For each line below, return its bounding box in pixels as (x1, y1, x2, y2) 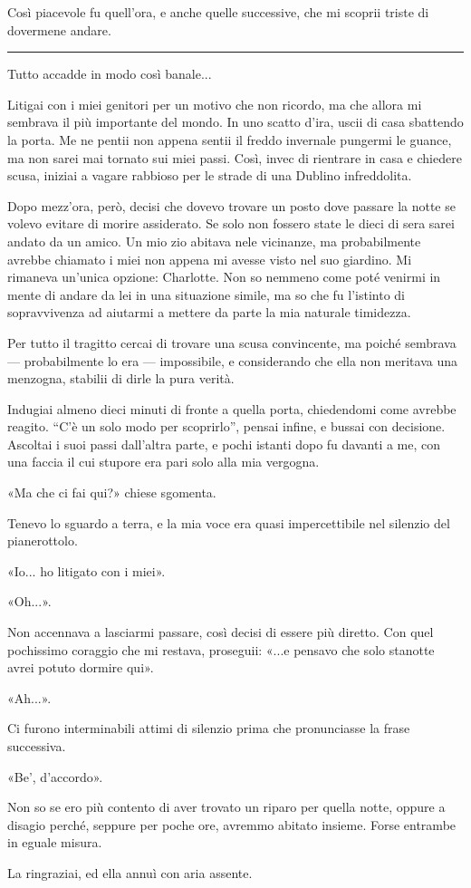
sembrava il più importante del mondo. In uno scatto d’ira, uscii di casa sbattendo (7, 112, 464, 131)
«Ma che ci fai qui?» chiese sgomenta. (7, 483, 216, 502)
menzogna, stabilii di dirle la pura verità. (7, 369, 235, 388)
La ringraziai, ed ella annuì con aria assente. (7, 863, 253, 882)
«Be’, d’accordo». (7, 767, 103, 786)
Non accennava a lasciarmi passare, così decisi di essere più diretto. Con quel (7, 623, 434, 642)
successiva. (7, 737, 66, 755)
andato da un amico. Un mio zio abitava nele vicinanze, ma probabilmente (7, 231, 421, 250)
